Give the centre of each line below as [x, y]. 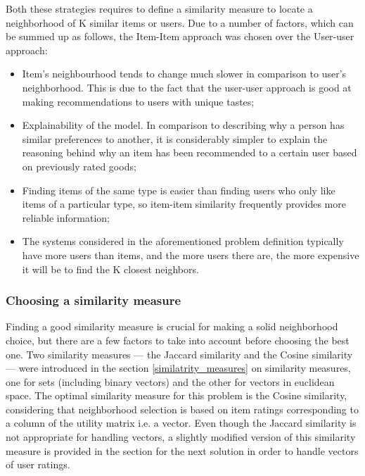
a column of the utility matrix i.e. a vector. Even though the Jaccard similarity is [181, 423]
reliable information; [66, 217]
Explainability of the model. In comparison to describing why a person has [183, 125]
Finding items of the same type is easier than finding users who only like [179, 190]
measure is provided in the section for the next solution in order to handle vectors [182, 450]
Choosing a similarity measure [94, 300]
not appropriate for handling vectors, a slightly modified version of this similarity [181, 437]
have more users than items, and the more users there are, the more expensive [191, 255]
